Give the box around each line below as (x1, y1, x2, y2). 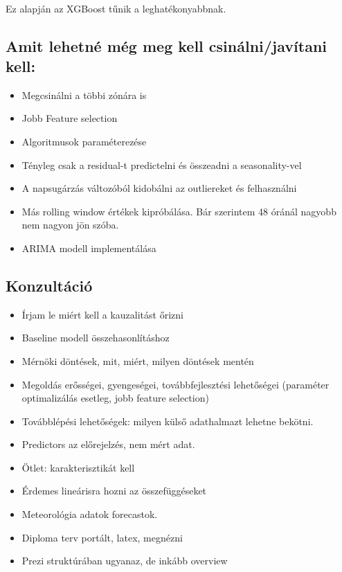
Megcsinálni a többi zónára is (21, 87, 147, 102)
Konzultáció (6, 274, 93, 296)
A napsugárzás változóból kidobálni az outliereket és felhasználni (21, 181, 297, 195)
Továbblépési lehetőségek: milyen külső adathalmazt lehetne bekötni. (21, 413, 314, 428)
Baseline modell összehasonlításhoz (21, 330, 170, 345)
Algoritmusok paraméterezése (21, 134, 147, 148)
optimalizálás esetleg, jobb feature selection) (21, 391, 209, 405)
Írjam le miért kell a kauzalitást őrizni (21, 307, 183, 321)
